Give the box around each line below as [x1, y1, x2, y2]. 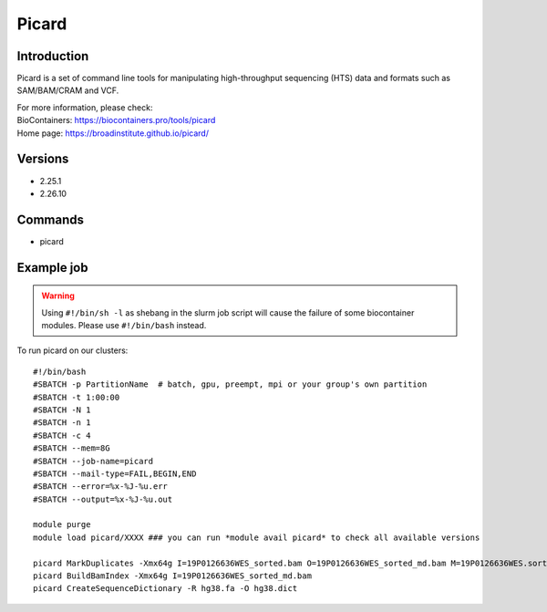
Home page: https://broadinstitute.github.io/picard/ [16, 128, 210, 139]
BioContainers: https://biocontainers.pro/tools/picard [16, 115, 216, 126]
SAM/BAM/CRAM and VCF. [16, 85, 119, 96]
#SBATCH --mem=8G [33, 443, 110, 453]
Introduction [16, 48, 89, 64]
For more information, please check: [16, 101, 153, 113]
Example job [16, 260, 88, 275]
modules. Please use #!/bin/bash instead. [41, 320, 207, 331]
